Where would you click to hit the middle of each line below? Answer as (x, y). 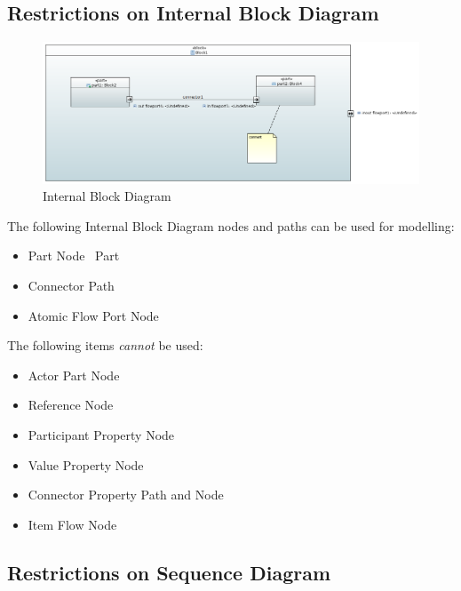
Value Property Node (86, 464)
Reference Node (71, 405)
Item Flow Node (72, 524)
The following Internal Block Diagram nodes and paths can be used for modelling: (231, 225)
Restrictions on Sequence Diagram (169, 572)
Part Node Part (74, 256)
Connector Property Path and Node (126, 495)
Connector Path (71, 285)
